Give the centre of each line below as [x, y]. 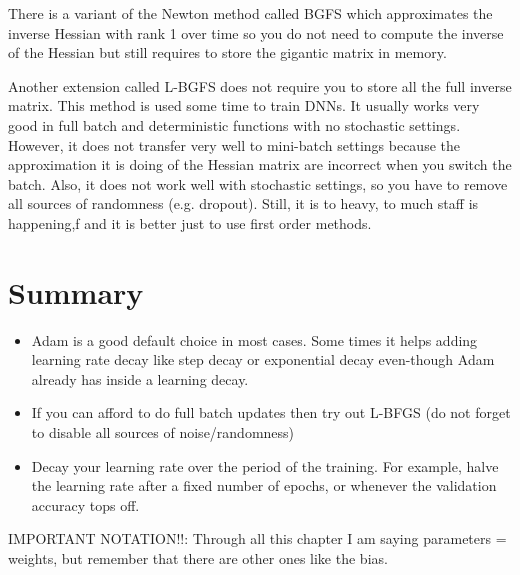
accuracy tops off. [85, 504]
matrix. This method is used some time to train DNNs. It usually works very [244, 105]
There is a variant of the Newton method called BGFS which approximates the [250, 13]
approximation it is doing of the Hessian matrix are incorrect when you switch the [260, 164]
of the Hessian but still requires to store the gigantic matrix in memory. [227, 52]
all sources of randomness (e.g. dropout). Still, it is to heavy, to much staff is [243, 203]
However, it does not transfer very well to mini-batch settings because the [234, 144]
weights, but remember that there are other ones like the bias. [198, 558]
